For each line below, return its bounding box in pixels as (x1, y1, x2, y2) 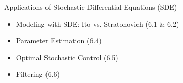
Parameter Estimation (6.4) (16, 35, 102, 46)
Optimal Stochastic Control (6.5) (16, 52, 118, 62)
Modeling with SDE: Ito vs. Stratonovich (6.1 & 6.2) (16, 18, 179, 29)
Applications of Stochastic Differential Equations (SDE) (4, 2, 177, 12)
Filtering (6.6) (16, 69, 60, 79)
